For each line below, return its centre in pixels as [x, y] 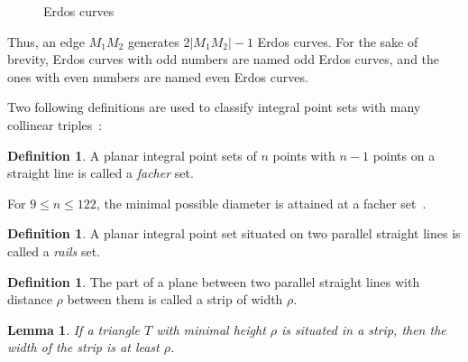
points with [304, 155]
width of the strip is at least [83, 347]
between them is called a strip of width [175, 299]
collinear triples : [55, 124]
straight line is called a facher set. [101, 173]
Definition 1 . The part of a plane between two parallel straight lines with [214, 281]
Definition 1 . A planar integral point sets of [132, 155]
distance [30, 299]
